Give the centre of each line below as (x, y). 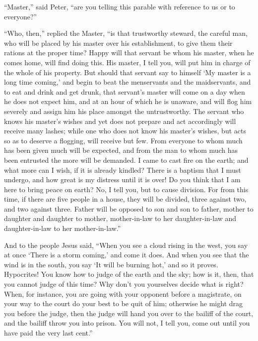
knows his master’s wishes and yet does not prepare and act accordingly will (120, 121)
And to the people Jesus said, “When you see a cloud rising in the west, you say (126, 245)
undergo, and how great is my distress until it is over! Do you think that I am (122, 179)
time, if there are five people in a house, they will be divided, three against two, (125, 199)
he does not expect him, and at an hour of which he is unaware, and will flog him (128, 101)
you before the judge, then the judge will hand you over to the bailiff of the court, (129, 313)
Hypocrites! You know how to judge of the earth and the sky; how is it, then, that (129, 274)
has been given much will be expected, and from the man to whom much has (121, 150)
